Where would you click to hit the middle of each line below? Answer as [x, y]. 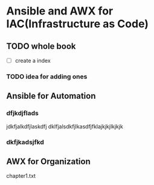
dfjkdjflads [23, 113]
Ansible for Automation [51, 96]
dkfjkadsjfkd [25, 142]
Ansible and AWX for [60, 11]
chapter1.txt [21, 176]
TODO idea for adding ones [47, 77]
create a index [33, 61]
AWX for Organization [48, 161]
